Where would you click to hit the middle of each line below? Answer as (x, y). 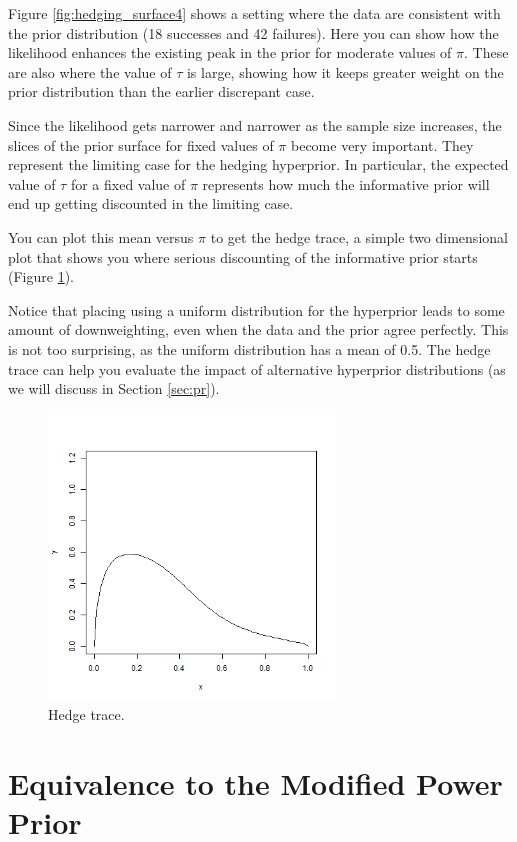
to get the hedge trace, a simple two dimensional (359, 236)
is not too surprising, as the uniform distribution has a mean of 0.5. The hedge (249, 348)
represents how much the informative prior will (346, 183)
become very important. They (382, 144)
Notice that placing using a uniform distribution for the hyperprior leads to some (256, 309)
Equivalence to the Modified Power (255, 783)
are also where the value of (90, 71)
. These (486, 52)
